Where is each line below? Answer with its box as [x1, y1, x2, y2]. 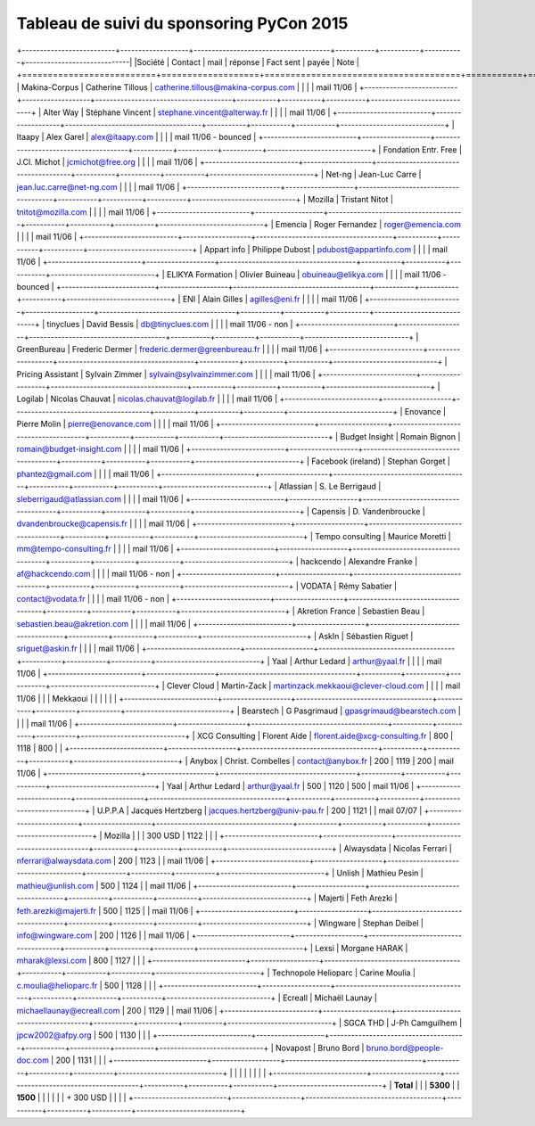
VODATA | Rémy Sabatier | [300, 580, 397, 592]
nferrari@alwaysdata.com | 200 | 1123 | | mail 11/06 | [16, 855, 209, 866]
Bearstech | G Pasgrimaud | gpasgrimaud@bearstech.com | [241, 705, 461, 717]
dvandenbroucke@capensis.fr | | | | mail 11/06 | [16, 518, 191, 530]
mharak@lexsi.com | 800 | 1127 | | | [16, 955, 146, 966]
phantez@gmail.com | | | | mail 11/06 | [16, 468, 155, 479]
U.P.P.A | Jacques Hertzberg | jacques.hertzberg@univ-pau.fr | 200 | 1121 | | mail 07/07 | [96, 805, 423, 816]
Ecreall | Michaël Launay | [282, 992, 378, 1003]
